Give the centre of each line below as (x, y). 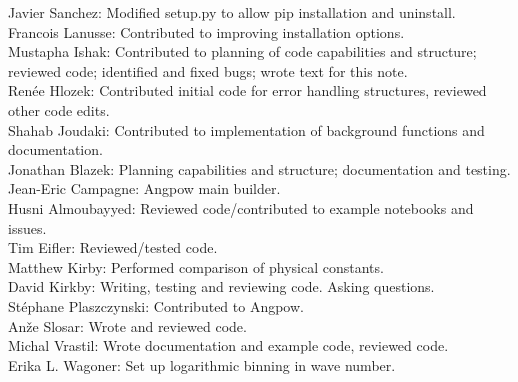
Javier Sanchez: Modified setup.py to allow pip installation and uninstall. (232, 12)
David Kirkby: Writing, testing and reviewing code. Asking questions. (221, 286)
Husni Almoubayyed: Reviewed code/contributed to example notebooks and (241, 207)
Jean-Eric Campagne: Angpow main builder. (144, 188)
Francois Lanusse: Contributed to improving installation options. (206, 31)
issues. (27, 227)
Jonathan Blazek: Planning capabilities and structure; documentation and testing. (259, 168)
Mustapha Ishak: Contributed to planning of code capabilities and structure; (242, 51)
